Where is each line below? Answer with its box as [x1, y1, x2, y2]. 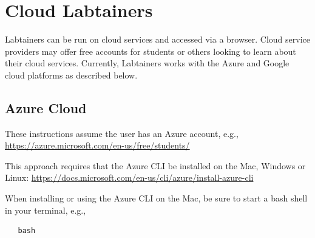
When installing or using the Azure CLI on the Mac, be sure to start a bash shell [5, 192, 308, 205]
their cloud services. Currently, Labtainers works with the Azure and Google [5, 57, 290, 69]
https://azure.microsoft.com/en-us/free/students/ [5, 139, 190, 152]
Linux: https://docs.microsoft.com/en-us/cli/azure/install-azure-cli [5, 171, 254, 184]
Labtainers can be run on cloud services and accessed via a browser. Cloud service [5, 33, 310, 46]
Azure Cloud [5, 98, 87, 117]
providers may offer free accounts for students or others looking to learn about [5, 44, 296, 57]
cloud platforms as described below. [5, 68, 138, 81]
